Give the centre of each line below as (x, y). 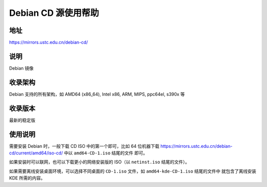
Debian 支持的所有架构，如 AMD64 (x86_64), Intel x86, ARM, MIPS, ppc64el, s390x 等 (97, 94)
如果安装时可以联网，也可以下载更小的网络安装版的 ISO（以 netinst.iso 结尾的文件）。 (99, 162)
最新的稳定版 (22, 120)
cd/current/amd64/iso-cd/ (36, 153)
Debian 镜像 (22, 68)
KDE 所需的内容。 (27, 178)
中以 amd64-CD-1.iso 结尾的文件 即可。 (106, 153)
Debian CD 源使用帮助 (54, 13)
